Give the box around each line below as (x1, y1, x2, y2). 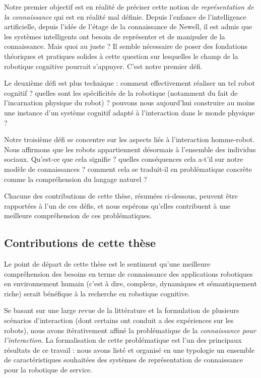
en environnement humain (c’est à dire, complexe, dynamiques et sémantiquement (4, 278, 257, 289)
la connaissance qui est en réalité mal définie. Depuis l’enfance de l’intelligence (4, 11, 246, 22)
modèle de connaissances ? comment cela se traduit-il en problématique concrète (4, 163, 252, 174)
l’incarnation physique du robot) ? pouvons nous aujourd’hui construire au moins (4, 97, 255, 108)
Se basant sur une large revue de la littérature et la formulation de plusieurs (4, 305, 239, 316)
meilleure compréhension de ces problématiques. (4, 210, 152, 221)
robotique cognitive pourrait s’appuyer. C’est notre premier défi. (4, 60, 203, 71)
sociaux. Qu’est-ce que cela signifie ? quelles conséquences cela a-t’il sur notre (4, 154, 243, 164)
